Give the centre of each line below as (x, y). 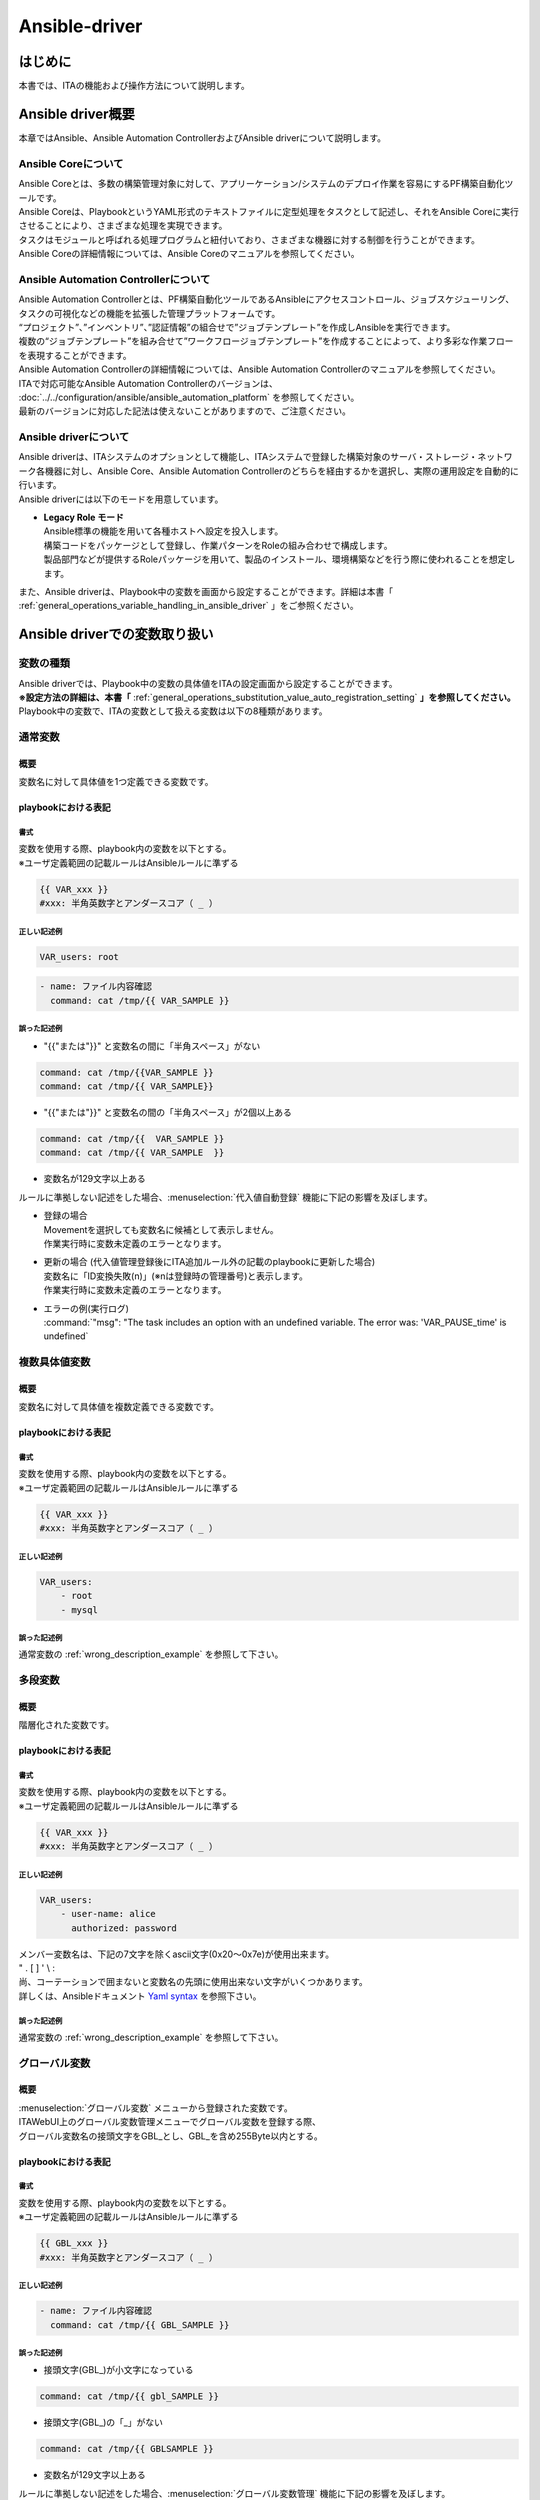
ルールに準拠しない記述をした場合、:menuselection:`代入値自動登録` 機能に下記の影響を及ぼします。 (226, 1197)
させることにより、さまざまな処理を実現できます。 (123, 226)
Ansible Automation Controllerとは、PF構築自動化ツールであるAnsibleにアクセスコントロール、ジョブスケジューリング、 (266, 299)
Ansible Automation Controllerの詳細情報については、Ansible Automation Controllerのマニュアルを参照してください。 (259, 369)
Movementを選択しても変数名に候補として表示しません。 (161, 1229)
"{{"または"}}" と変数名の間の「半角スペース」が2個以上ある (167, 1112)
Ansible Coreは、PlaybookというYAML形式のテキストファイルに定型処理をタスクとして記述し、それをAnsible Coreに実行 (269, 211)
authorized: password (124, 1928)
